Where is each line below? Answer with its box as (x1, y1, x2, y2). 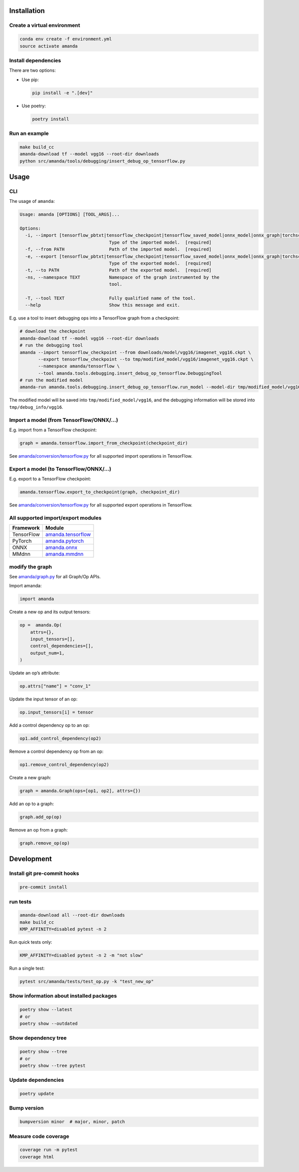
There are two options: (9, 67, 56, 73)
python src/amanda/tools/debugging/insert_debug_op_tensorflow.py (19, 158, 185, 164)
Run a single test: (9, 965, 45, 972)
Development (9, 855, 52, 863)
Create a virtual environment (9, 22, 81, 29)
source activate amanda (19, 43, 78, 49)
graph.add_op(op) (19, 814, 62, 820)
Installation (9, 6, 45, 15)
